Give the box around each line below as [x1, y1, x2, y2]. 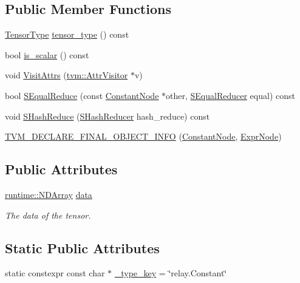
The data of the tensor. [5, 208, 91, 221]
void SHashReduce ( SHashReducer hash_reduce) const [5, 109, 210, 122]
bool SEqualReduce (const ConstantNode [5, 89, 159, 101]
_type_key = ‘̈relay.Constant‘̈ [114, 267, 227, 279]
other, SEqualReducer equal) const [166, 89, 295, 101]
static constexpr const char [5, 267, 105, 279]
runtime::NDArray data [5, 188, 92, 200]
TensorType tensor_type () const [5, 28, 129, 41]
